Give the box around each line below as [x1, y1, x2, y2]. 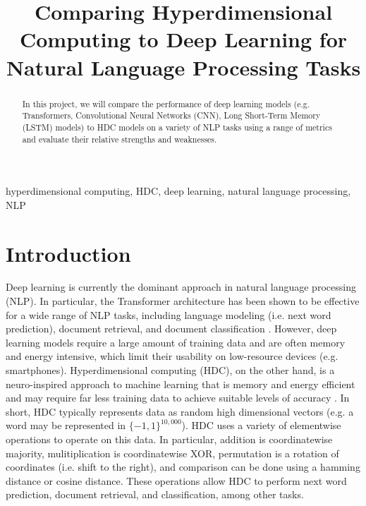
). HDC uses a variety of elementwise [181, 418, 341, 433]
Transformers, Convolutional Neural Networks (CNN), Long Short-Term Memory [22, 109, 321, 121]
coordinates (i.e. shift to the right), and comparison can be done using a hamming [6, 459, 360, 474]
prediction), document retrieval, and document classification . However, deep [6, 321, 337, 336]
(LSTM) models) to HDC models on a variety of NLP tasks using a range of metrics [22, 121, 332, 133]
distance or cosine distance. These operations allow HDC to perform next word [6, 473, 347, 488]
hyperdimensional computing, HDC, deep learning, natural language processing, [6, 183, 351, 198]
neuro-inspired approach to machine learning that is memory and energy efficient [6, 376, 355, 391]
